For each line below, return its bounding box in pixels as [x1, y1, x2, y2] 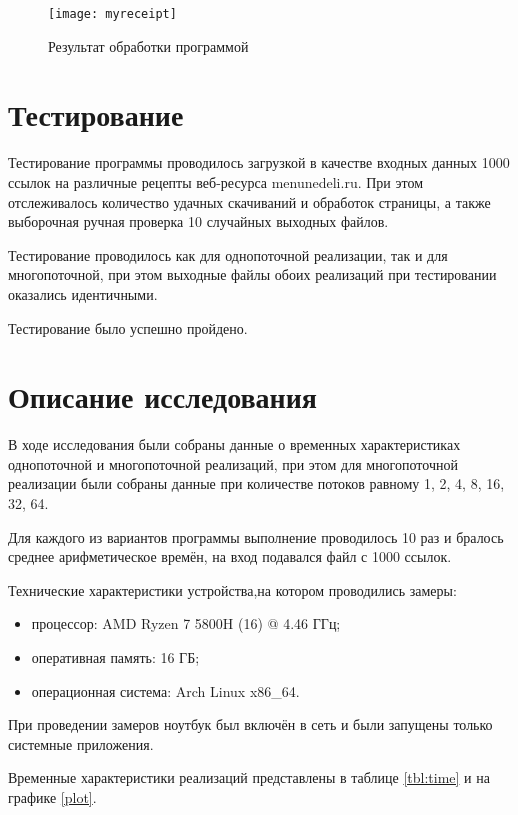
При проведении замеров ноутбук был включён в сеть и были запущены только [8, 714, 493, 735]
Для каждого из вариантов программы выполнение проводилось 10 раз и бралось [8, 526, 504, 547]
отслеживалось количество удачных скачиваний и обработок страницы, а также [8, 191, 491, 212]
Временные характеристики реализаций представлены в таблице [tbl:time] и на [8, 767, 490, 788]
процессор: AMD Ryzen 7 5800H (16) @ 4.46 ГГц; [31, 613, 341, 634]
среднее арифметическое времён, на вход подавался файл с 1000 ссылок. [8, 546, 452, 567]
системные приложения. [8, 733, 154, 754]
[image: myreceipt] [48, 7, 177, 21]
